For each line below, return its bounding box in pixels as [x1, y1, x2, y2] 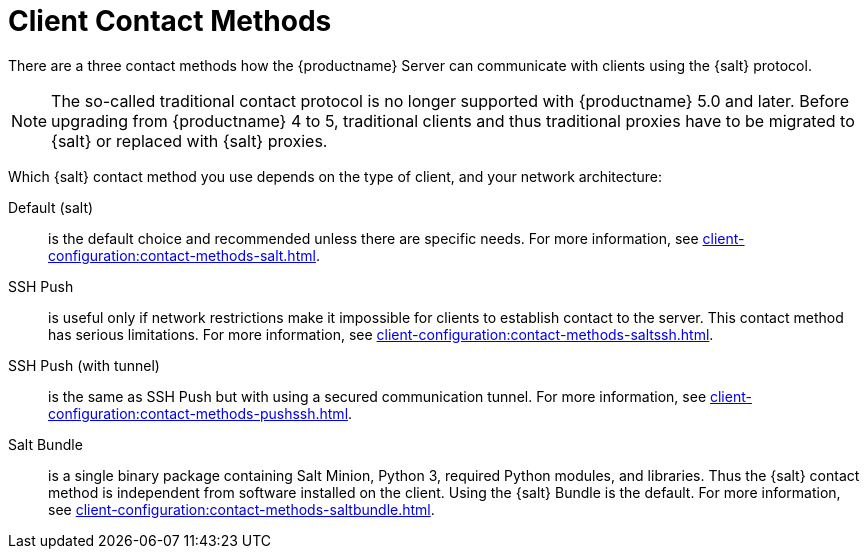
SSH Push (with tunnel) [8, 356, 160, 374]
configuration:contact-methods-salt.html [48, 246, 316, 264]
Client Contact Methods [8, 4, 332, 38]
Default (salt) [8, 198, 94, 216]
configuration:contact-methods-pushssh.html [48, 404, 349, 422]
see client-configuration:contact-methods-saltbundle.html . [48, 500, 435, 518]
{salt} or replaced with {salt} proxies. [51, 130, 328, 151]
